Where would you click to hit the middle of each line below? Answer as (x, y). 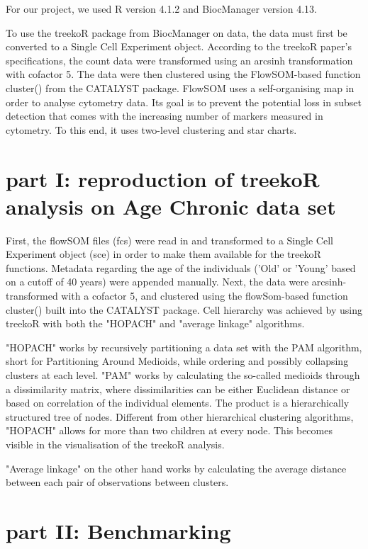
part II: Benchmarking (118, 530)
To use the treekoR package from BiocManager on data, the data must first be (177, 32)
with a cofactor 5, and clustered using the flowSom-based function (205, 296)
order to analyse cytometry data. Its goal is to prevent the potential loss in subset (184, 102)
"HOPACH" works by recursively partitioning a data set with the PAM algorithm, (184, 347)
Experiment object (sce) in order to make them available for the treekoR (163, 254)
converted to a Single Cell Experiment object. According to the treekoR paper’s (179, 46)
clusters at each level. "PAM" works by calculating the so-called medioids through (183, 375)
